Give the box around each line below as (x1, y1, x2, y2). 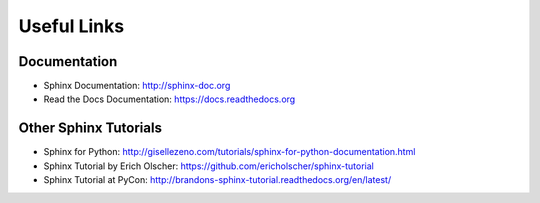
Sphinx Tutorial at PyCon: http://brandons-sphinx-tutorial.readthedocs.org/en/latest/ (43, 174, 392, 186)
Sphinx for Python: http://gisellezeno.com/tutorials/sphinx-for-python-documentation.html (43, 146, 416, 158)
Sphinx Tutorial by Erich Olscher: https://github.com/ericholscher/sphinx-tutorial (43, 160, 374, 172)
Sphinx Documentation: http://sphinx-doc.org (43, 80, 231, 92)
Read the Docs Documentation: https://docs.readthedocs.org (43, 93, 296, 105)
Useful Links (18, 15, 125, 37)
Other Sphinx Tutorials (18, 120, 162, 137)
